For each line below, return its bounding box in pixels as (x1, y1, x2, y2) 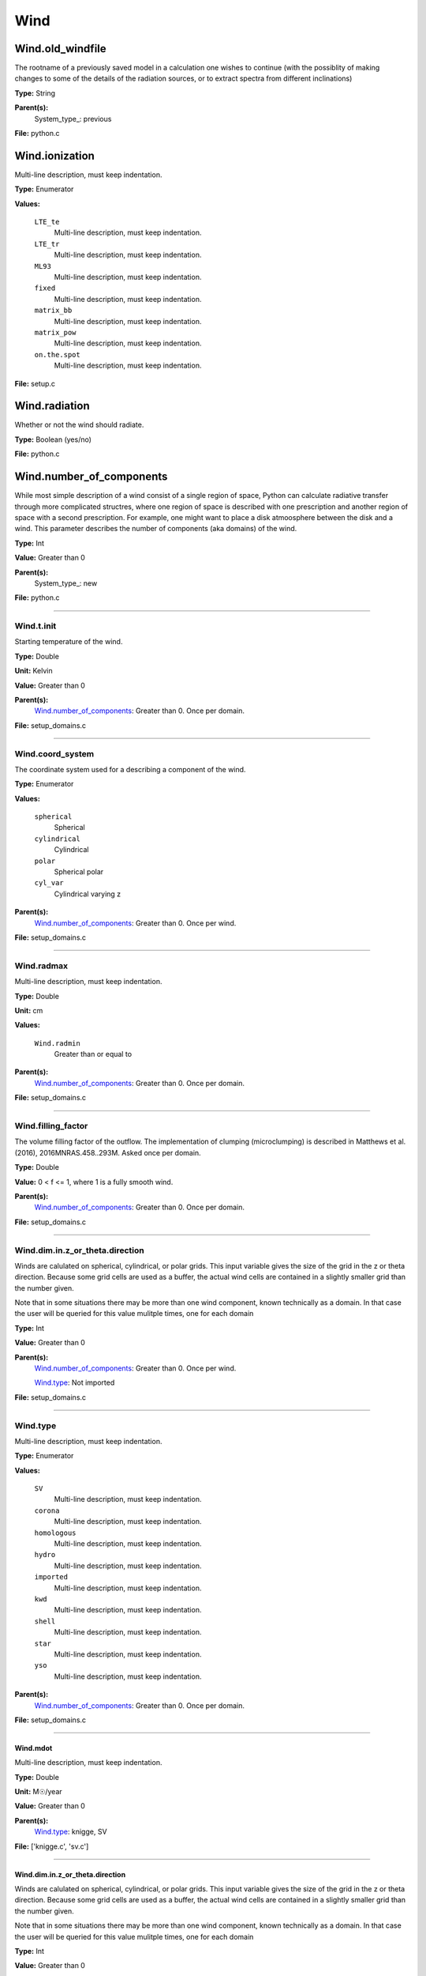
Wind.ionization (14, 149, 95, 162)
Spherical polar (54, 867, 104, 877)
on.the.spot (34, 350, 80, 359)
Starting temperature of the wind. (14, 637, 123, 647)
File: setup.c (14, 379, 55, 388)
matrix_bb (34, 306, 73, 315)
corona (34, 1506, 60, 1515)
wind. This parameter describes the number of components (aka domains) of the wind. (14, 524, 297, 534)
